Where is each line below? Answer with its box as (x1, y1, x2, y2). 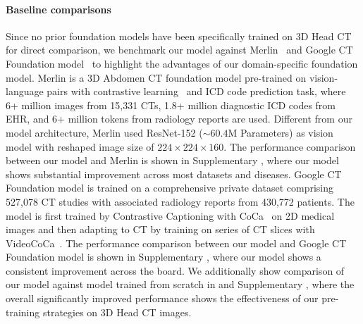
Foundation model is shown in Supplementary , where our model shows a (6, 249, 321, 264)
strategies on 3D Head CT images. (42, 304, 192, 319)
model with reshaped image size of (6, 139, 154, 154)
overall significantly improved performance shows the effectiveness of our (6, 291, 319, 306)
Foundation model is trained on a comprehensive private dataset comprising (6, 180, 334, 195)
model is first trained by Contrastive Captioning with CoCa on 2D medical (6, 208, 335, 223)
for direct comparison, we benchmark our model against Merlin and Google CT (6, 42, 353, 57)
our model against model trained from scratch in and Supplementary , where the (6, 277, 355, 292)
